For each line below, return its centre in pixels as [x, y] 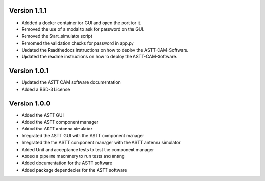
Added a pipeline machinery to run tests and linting [73, 156]
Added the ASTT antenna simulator [57, 129]
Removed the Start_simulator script [57, 36]
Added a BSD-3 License [46, 89]
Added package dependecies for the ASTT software [74, 170]
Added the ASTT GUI [42, 115]
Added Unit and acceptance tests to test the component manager [88, 149]
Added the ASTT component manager [60, 122]
